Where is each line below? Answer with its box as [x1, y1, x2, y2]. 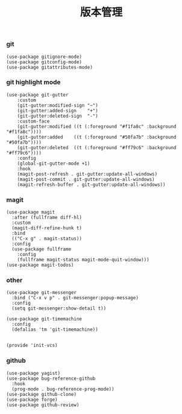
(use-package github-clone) [6, 391, 77, 397]
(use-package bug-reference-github [6, 375, 96, 381]
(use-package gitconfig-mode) [6, 59, 83, 65]
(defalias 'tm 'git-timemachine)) [11, 326, 98, 333]
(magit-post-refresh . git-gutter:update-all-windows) [17, 171, 158, 177]
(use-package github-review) [6, 402, 80, 408]
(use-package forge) [6, 396, 58, 403]
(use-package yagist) [6, 370, 61, 376]
